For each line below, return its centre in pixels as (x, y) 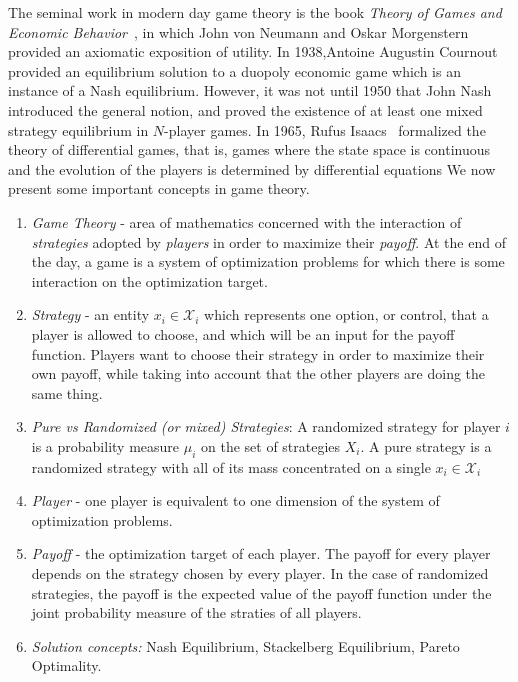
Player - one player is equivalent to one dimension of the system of (235, 500)
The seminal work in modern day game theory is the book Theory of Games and (255, 12)
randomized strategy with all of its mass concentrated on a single (231, 466)
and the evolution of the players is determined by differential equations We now (252, 168)
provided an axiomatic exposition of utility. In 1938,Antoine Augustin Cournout (253, 51)
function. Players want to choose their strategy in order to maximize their (258, 353)
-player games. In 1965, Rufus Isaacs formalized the (325, 129)
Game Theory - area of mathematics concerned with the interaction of (246, 221)
